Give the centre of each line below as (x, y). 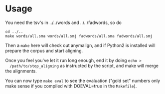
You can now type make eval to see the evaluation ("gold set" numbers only (83, 80)
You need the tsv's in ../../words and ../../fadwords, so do (64, 22)
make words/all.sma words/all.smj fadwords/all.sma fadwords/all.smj (79, 36)
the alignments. (21, 71)
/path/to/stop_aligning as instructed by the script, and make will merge (84, 65)
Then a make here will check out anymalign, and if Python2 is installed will (80, 45)
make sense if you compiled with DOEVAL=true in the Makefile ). (71, 86)
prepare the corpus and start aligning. (44, 50)
